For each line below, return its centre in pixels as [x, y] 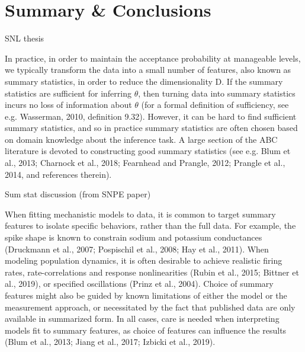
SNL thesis [25, 38]
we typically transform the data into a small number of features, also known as [148, 70]
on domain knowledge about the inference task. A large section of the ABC [141, 139]
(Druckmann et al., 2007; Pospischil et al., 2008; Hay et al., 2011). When [137, 249]
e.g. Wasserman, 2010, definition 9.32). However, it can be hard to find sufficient [151, 116]
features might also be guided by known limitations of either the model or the [146, 295]
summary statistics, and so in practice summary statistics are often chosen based [151, 128]
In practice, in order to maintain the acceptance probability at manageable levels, [153, 58]
